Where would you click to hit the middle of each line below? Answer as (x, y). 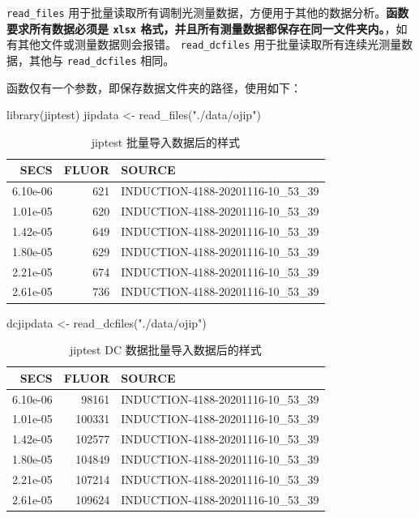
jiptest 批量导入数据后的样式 (165, 141)
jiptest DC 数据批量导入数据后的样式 (165, 350)
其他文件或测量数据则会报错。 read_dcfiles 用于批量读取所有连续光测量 (209, 44)
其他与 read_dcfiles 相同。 (102, 60)
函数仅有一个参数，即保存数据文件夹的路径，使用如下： (154, 87)
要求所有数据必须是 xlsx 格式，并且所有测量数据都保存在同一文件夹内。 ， (201, 28)
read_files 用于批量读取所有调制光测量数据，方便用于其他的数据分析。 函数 (208, 12)
